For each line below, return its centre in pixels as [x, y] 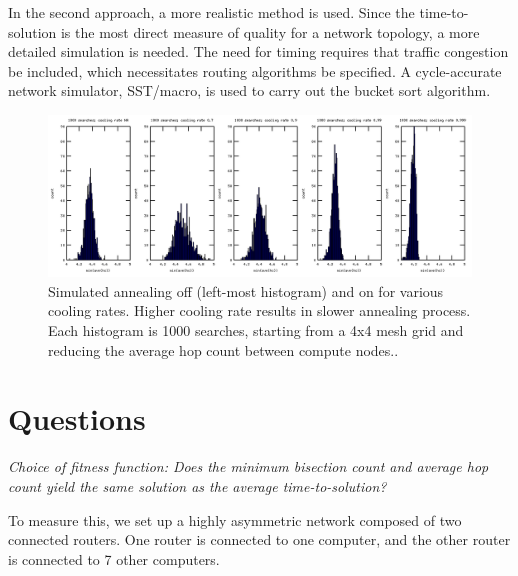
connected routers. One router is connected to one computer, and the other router [259, 539]
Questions [77, 418]
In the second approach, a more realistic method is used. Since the [211, 12]
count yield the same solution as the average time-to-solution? [197, 485]
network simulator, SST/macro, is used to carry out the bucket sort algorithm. [249, 90]
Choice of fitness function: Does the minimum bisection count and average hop [248, 466]
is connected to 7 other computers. [114, 558]
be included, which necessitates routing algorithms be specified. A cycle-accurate [255, 70]
